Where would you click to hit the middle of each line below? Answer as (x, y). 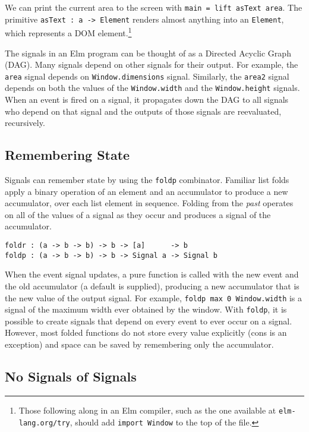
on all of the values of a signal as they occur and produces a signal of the (138, 214)
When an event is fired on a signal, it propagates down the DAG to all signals (147, 100)
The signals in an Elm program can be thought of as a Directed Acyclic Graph (148, 53)
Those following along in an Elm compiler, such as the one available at (147, 410)
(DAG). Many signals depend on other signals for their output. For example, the (152, 64)
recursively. (25, 123)
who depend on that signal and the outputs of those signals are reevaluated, (143, 111)
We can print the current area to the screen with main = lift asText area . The (154, 7)
